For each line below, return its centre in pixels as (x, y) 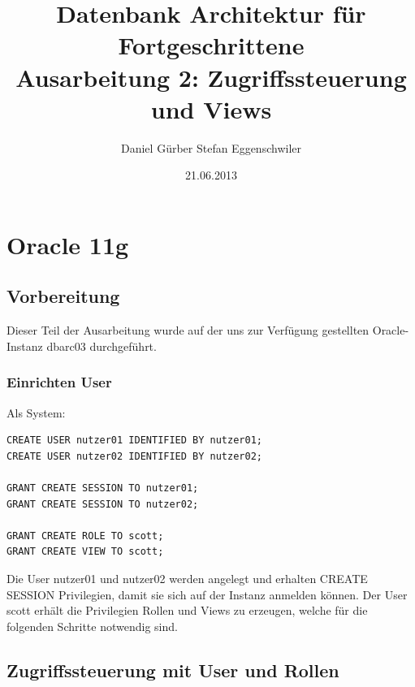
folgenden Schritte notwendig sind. (92, 626)
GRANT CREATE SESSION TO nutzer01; (103, 488)
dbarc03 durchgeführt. (102, 346)
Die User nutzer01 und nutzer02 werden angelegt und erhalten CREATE (187, 579)
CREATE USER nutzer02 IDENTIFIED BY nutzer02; (134, 456)
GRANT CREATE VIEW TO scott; (85, 552)
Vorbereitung (63, 296)
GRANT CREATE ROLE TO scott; (85, 536)
